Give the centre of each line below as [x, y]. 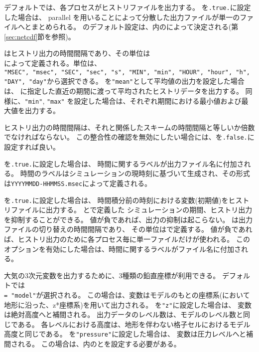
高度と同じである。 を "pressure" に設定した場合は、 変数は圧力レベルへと [125, 334]
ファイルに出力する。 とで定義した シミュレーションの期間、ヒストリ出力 [131, 210]
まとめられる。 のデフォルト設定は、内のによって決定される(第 [135, 27]
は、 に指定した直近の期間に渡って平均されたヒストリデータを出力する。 [124, 90]
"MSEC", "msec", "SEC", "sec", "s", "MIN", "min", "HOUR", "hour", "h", [127, 72]
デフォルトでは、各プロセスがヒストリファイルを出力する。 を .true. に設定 [128, 7]
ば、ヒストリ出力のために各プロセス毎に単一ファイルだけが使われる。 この [127, 239]
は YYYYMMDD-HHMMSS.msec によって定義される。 [78, 183]
